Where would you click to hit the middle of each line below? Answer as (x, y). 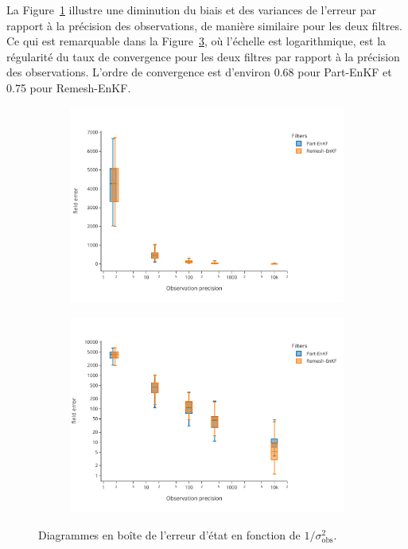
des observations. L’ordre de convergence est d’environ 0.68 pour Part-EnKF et (199, 72)
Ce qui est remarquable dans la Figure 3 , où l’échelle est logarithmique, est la (196, 41)
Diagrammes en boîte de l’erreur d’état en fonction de (169, 534)
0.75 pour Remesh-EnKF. (69, 87)
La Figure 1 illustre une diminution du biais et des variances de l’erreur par (191, 10)
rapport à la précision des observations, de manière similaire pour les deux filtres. (204, 25)
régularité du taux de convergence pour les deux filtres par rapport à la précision (203, 56)
